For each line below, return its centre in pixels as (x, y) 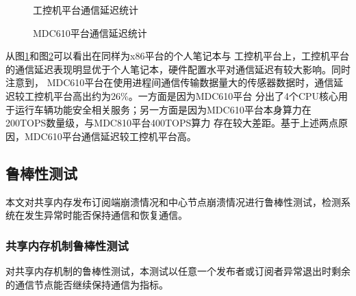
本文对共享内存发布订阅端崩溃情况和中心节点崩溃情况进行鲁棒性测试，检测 (173, 201)
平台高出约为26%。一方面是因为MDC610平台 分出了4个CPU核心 (196, 95)
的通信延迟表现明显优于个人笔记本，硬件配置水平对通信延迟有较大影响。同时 (178, 69)
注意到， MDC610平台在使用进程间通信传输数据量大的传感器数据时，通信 (170, 82)
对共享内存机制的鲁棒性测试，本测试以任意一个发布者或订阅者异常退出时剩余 (178, 270)
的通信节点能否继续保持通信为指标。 (87, 284)
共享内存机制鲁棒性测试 (67, 245)
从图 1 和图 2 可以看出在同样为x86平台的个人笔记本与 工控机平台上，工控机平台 (178, 56)
